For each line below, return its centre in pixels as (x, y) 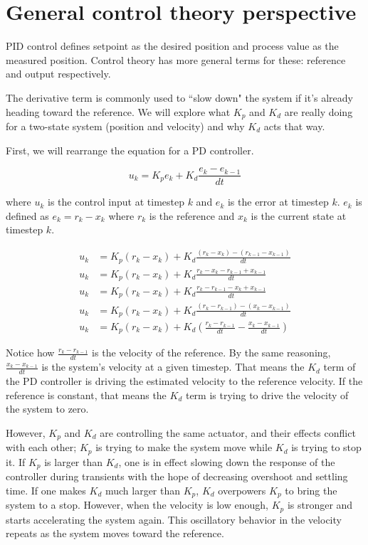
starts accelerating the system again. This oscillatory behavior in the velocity (174, 519)
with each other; (41, 447)
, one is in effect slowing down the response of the (227, 461)
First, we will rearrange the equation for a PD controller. (130, 150)
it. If (16, 461)
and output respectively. (58, 74)
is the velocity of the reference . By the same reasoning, (211, 353)
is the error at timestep (278, 202)
